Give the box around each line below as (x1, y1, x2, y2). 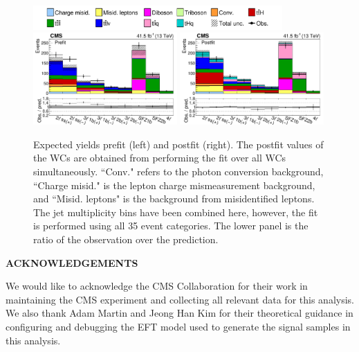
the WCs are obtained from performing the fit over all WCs (33, 150, 286, 165)
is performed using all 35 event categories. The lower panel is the (33, 218, 309, 233)
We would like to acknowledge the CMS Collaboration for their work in (6, 279, 308, 293)
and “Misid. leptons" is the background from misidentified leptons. (33, 191, 315, 206)
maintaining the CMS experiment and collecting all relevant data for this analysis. (6, 292, 354, 306)
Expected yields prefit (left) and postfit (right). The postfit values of (33, 137, 324, 151)
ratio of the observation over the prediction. (33, 232, 219, 247)
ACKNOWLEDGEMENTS (6, 255, 138, 270)
